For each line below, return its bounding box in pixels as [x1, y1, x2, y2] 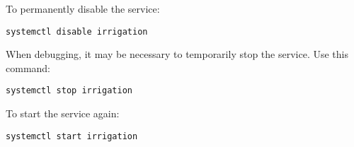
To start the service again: [6, 106, 120, 121]
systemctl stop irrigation [6, 86, 132, 96]
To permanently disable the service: [6, 1, 160, 16]
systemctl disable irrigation [6, 26, 148, 37]
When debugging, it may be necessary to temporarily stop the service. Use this [6, 47, 348, 61]
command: [6, 60, 50, 75]
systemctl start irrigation [6, 131, 138, 141]
